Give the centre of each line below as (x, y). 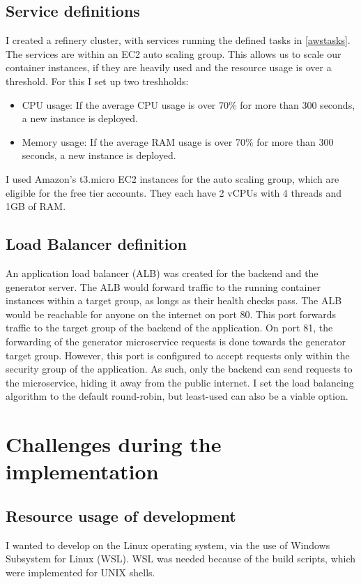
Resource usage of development (121, 515)
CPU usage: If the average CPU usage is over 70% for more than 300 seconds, (189, 104)
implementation (82, 471)
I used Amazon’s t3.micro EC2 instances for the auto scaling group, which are (172, 178)
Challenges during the (114, 444)
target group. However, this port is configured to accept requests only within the (178, 355)
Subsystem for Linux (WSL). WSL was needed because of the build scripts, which (181, 559)
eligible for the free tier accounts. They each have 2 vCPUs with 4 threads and (174, 192)
